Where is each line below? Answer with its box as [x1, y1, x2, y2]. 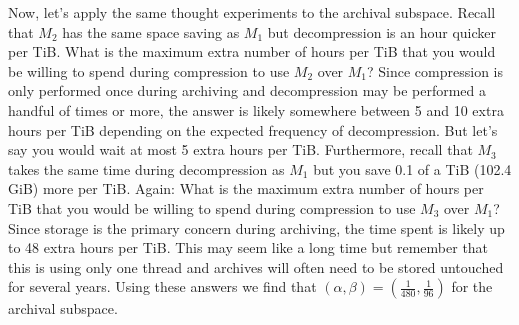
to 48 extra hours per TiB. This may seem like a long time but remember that [8, 237, 489, 258]
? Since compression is [367, 60, 504, 81]
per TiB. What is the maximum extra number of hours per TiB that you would [8, 41, 496, 62]
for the [451, 276, 493, 297]
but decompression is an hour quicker [267, 21, 497, 42]
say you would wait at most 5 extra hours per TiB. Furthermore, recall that [8, 139, 473, 160]
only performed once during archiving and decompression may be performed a [8, 80, 487, 101]
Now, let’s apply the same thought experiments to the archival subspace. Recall [8, 2, 496, 22]
